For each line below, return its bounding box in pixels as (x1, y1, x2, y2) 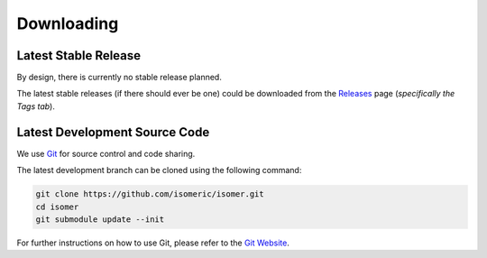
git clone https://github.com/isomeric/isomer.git (35, 189, 265, 199)
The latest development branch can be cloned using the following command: (16, 165, 302, 176)
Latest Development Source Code (16, 124, 210, 140)
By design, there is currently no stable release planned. (16, 72, 223, 83)
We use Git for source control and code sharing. (16, 148, 196, 159)
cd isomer (35, 201, 79, 212)
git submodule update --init (35, 214, 165, 225)
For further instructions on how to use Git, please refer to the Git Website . (16, 237, 290, 248)
